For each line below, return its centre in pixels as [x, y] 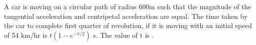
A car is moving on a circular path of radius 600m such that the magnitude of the [128, 6]
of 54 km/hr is [26, 35]
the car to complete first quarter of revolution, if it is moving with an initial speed [128, 25]
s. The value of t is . [124, 35]
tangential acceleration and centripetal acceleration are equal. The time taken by [126, 16]
